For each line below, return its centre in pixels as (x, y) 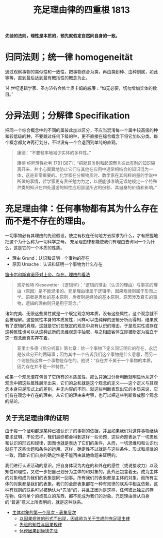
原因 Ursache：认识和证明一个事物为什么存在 (57, 264)
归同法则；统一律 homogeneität (69, 57)
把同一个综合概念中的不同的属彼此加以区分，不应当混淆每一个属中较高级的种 (81, 130)
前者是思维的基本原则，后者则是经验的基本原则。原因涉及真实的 (89, 297)
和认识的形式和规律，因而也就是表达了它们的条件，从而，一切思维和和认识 (79, 443)
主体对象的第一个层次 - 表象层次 (44, 512)
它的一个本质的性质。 (43, 248)
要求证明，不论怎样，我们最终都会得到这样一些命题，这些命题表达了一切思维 (81, 437)
